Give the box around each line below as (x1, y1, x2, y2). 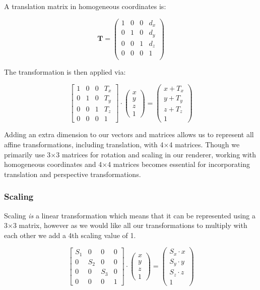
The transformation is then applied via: (4, 67, 126, 77)
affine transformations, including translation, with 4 (4, 139, 164, 149)
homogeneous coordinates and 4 (4, 159, 102, 169)
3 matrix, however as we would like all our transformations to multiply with (13, 220, 247, 230)
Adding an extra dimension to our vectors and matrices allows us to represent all (4, 129, 254, 140)
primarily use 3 (4, 149, 51, 159)
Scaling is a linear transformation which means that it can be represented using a (4, 210, 255, 220)
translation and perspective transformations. (4, 168, 141, 179)
